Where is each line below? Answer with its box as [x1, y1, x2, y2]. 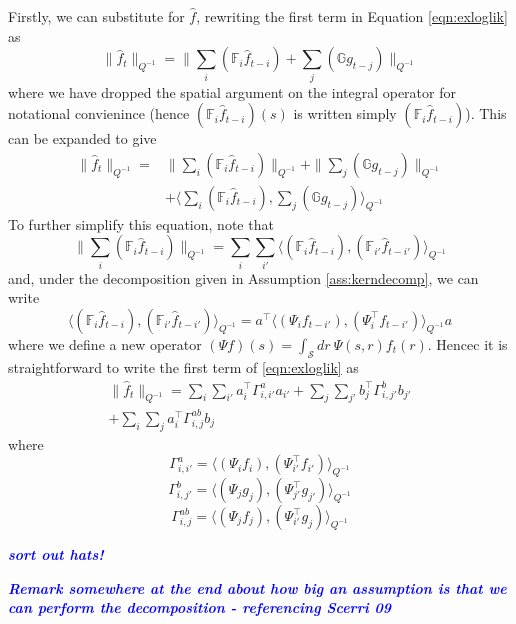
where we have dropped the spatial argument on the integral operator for [8, 81, 456, 102]
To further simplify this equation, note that [8, 213, 274, 234]
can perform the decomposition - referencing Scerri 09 [8, 597, 391, 618]
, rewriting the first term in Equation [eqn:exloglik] [196, 6, 508, 26]
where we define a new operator [8, 333, 202, 354]
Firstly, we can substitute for [8, 6, 185, 26]
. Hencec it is [427, 333, 508, 354]
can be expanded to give [8, 128, 157, 149]
